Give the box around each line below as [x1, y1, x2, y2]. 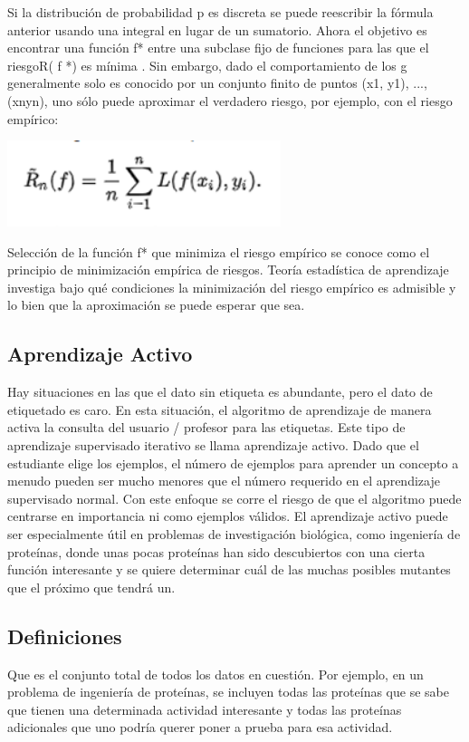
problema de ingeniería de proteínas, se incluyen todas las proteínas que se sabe [7, 682, 449, 701]
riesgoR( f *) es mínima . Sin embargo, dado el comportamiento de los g [7, 55, 407, 74]
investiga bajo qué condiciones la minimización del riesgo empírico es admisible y [7, 277, 456, 296]
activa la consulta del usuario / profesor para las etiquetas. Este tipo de [7, 418, 406, 437]
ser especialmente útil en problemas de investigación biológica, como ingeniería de [7, 524, 461, 543]
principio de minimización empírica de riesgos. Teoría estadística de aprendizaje [7, 260, 449, 279]
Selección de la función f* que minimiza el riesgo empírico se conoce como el [7, 242, 430, 261]
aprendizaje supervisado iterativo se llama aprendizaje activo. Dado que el [7, 435, 419, 454]
